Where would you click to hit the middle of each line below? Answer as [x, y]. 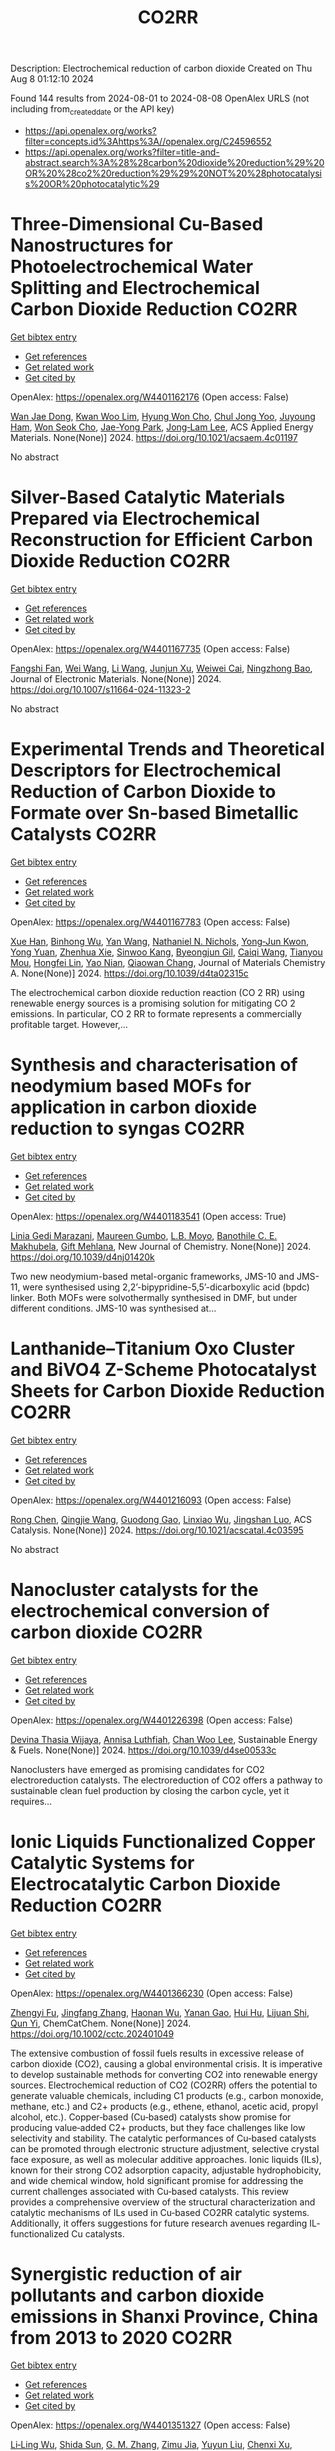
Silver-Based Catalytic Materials [148, 497]
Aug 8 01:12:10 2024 [52, 79]
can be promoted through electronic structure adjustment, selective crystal [165, 2148]
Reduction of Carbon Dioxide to [143, 792]
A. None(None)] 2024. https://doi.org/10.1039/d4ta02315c [129, 973]
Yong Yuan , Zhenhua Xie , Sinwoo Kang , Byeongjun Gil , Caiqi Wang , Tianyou [166, 952]
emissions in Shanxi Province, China [164, 2316]
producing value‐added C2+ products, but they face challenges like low [158, 2127]
